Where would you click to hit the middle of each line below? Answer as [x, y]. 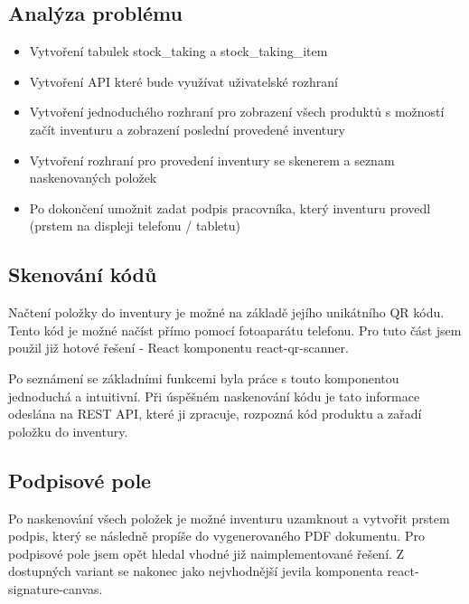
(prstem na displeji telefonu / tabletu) [135, 226]
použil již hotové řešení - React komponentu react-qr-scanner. [178, 348]
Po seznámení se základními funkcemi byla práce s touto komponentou [204, 377]
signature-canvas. [56, 588]
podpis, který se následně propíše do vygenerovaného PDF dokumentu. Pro [216, 536]
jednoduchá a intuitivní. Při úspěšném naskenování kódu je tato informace [214, 396]
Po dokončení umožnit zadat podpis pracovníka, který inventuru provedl [230, 208]
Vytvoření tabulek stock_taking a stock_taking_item [178, 51]
